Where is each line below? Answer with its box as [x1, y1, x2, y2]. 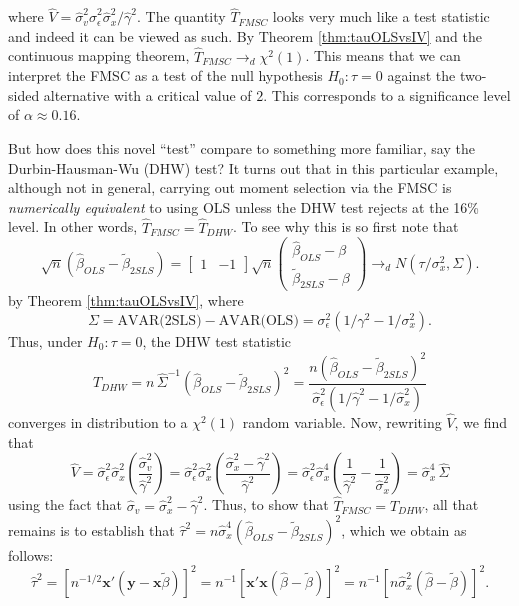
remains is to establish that [8, 519, 175, 540]
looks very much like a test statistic [272, 6, 490, 27]
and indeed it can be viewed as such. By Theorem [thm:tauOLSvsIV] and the [8, 25, 482, 46]
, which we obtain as [341, 519, 467, 540]
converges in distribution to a [8, 412, 188, 433]
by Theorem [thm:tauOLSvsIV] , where [8, 290, 244, 311]
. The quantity [137, 6, 226, 27]
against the [387, 65, 456, 86]
